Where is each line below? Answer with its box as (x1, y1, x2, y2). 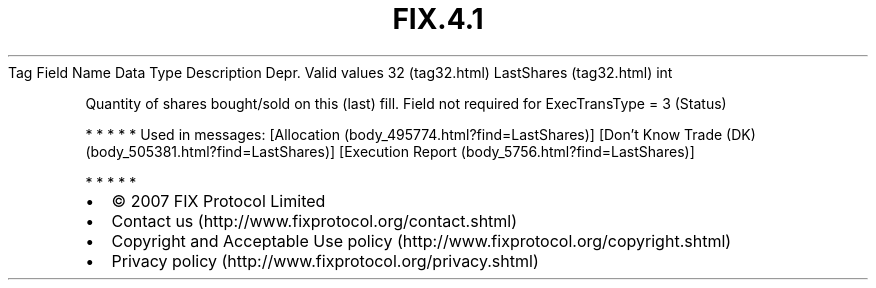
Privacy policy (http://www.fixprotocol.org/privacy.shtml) (111, 250, 539, 271)
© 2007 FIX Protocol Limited (111, 190, 326, 211)
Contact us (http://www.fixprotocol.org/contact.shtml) (111, 210, 518, 231)
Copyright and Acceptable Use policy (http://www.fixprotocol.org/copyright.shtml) (111, 230, 732, 251)
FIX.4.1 (392, 2, 484, 36)
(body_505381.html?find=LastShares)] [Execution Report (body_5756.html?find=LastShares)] (85, 142, 695, 160)
